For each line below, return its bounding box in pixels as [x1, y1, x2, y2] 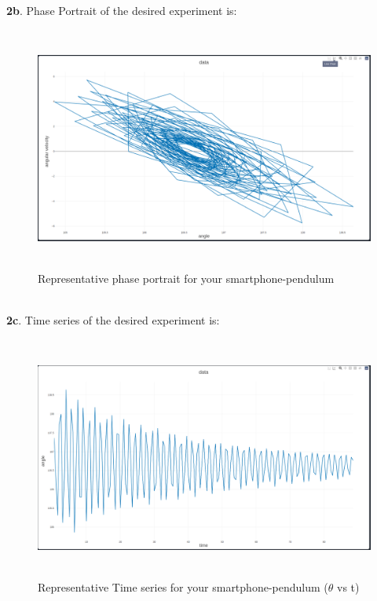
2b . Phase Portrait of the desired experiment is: [6, 2, 237, 18]
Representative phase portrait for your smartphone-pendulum [38, 269, 335, 286]
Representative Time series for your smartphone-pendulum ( [38, 579, 328, 596]
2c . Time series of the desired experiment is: [6, 311, 220, 328]
